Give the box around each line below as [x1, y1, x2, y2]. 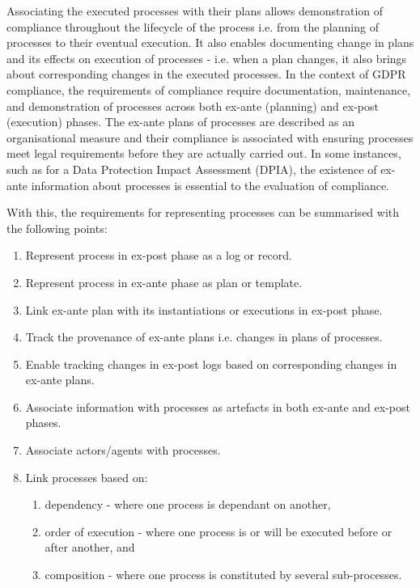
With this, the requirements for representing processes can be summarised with [6, 204, 400, 221]
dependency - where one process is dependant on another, [45, 496, 331, 513]
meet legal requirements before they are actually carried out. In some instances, [6, 145, 401, 162]
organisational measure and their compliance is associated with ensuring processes [6, 129, 414, 146]
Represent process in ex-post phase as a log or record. [25, 247, 292, 264]
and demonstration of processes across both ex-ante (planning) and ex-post [6, 97, 379, 114]
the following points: [6, 219, 108, 236]
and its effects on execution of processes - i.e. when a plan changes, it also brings [6, 49, 407, 66]
